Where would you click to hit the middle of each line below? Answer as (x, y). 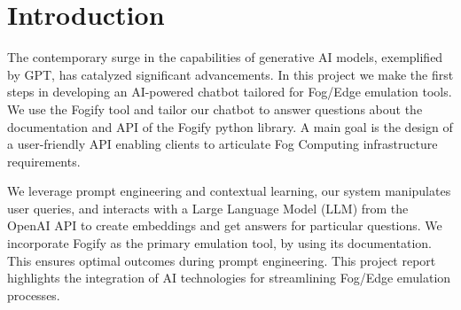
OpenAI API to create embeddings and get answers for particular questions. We (225, 225)
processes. (34, 294)
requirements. (44, 161)
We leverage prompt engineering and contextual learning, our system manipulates (229, 191)
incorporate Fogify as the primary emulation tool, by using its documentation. (219, 243)
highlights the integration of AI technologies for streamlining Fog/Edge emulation (229, 278)
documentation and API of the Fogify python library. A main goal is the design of (230, 126)
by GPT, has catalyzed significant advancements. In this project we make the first (230, 74)
